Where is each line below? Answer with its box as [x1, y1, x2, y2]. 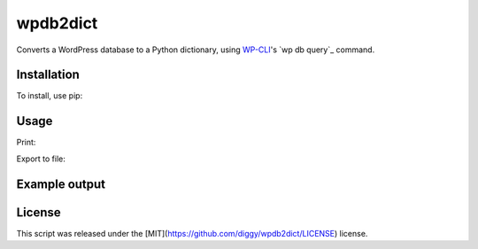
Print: [16, 137, 36, 148]
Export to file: [16, 153, 66, 164]
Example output [16, 176, 106, 191]
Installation [16, 67, 80, 82]
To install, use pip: [16, 90, 83, 101]
